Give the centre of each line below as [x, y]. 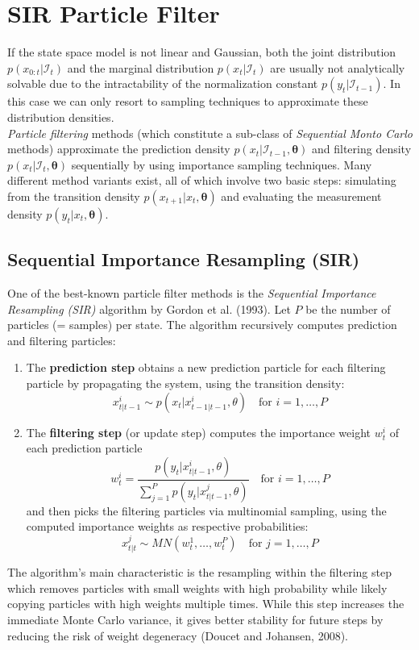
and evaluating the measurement [301, 196]
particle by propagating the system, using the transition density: [185, 383]
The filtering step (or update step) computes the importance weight [199, 432]
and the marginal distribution [141, 67]
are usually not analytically [338, 67]
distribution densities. [61, 117]
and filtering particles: [62, 340]
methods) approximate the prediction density [119, 149]
